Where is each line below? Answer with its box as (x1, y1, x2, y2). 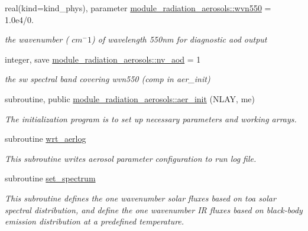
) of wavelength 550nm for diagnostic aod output (92, 33, 267, 45)
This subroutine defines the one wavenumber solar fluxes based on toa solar (5, 191, 276, 204)
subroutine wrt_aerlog (5, 132, 86, 145)
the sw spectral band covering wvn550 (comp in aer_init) (5, 73, 210, 85)
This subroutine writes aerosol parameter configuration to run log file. (5, 152, 257, 164)
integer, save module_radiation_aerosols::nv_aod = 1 (5, 53, 201, 65)
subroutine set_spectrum (5, 172, 96, 184)
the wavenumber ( (5, 33, 69, 45)
